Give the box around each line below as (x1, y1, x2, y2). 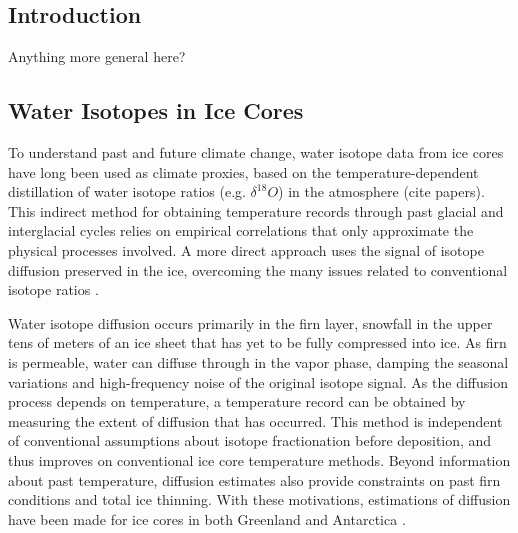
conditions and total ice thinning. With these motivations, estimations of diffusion (8, 489, 511, 510)
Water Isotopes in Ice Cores (8, 95, 304, 126)
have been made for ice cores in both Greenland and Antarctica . (8, 508, 406, 529)
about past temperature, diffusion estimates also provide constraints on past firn (8, 469, 501, 490)
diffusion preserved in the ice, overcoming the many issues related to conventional (8, 259, 508, 280)
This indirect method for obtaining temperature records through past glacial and (8, 200, 504, 221)
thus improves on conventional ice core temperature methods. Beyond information (8, 449, 511, 470)
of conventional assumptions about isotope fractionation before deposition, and (8, 430, 492, 451)
